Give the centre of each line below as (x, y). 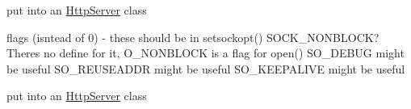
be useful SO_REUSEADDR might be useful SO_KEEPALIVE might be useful (206, 68)
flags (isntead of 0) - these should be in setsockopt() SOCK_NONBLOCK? (193, 37)
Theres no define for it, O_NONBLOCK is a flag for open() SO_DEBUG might (205, 53)
